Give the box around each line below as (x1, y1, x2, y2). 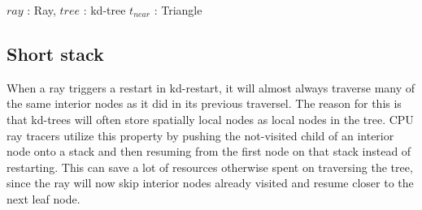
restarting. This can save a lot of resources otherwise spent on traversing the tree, (7, 158, 413, 175)
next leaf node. (7, 190, 80, 207)
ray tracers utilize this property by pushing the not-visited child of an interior (7, 126, 394, 144)
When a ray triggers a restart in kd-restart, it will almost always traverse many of (7, 79, 415, 96)
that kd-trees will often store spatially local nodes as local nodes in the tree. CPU (7, 110, 414, 127)
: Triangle (154, 2, 202, 18)
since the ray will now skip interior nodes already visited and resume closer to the (7, 174, 414, 191)
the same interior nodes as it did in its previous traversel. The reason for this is (7, 95, 402, 112)
